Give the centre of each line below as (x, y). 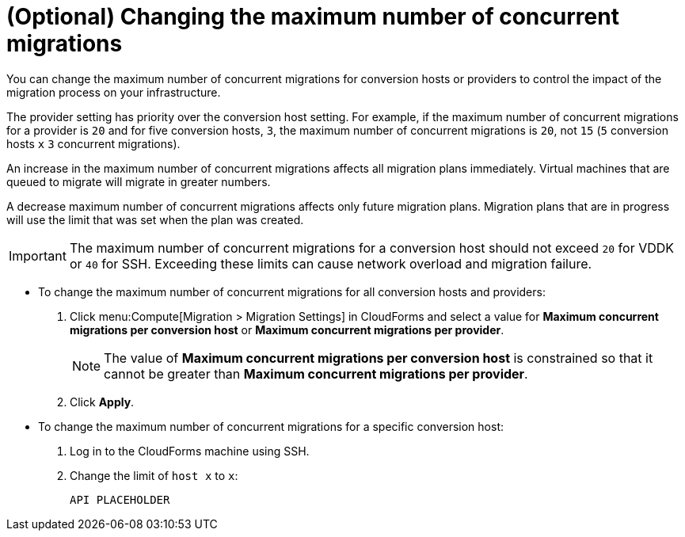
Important (38, 255)
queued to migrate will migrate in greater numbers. (139, 181)
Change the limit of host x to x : (154, 475)
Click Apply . (102, 402)
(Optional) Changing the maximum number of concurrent (313, 17)
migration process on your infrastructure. (114, 92)
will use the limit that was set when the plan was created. (155, 219)
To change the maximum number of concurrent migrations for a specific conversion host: (271, 426)
